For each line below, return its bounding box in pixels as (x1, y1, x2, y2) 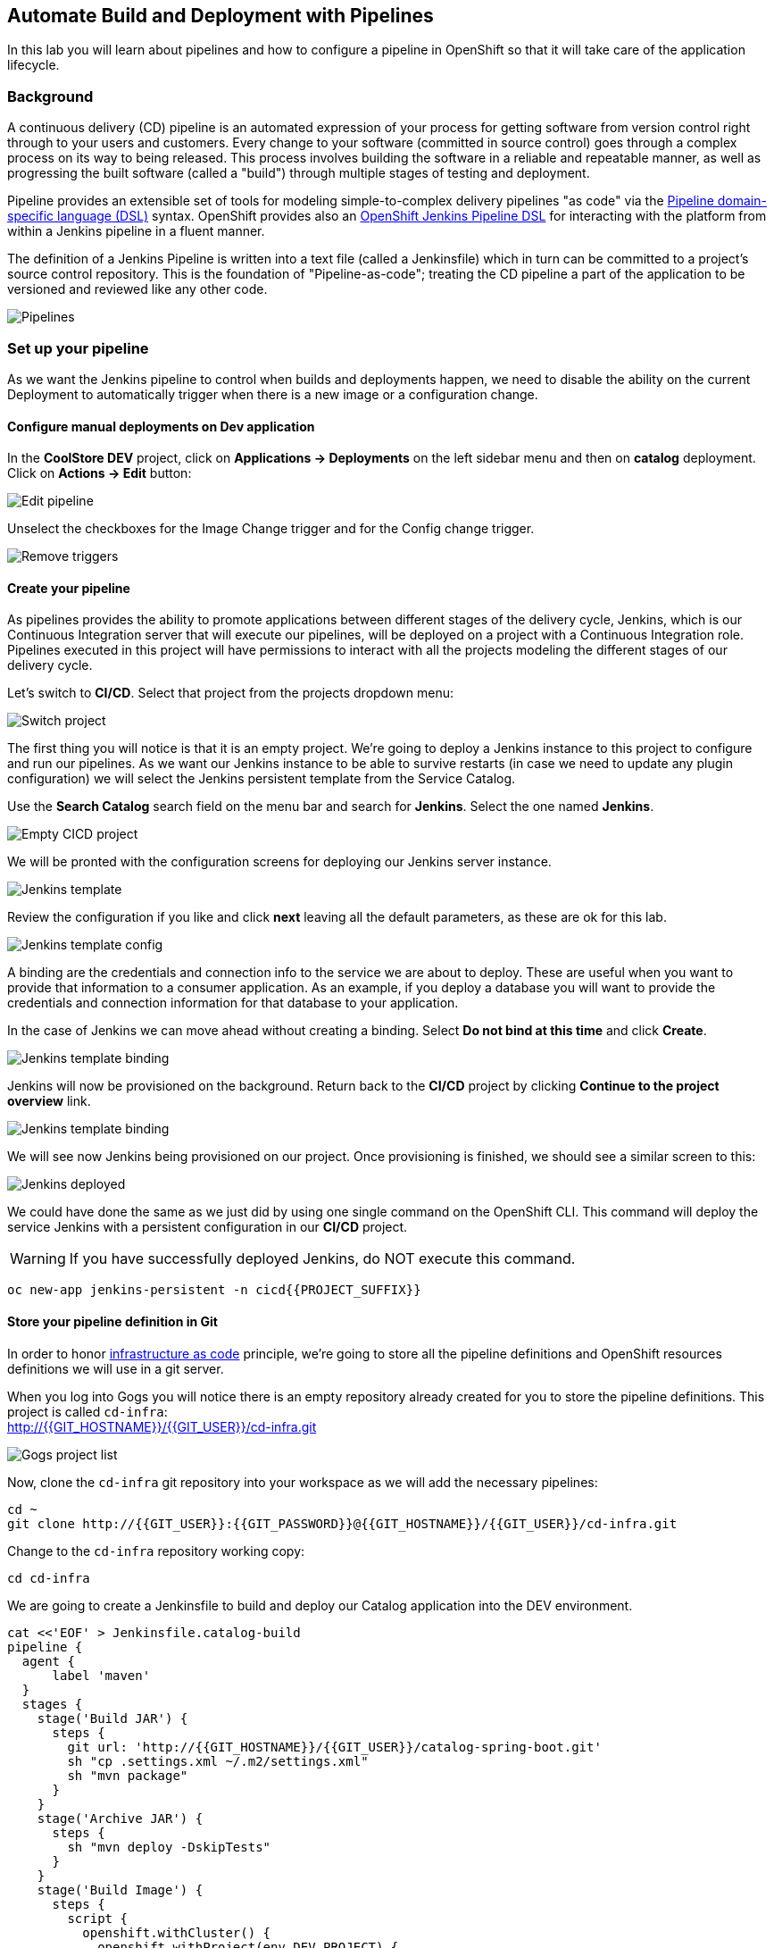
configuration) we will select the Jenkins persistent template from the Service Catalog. (7, 771, 516, 787)
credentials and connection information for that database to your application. (7, 995, 459, 1011)
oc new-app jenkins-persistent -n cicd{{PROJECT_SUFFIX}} (7, 1283, 421, 1298)
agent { (21, 1653, 75, 1668)
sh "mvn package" (67, 1768, 188, 1783)
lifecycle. (7, 57, 60, 73)
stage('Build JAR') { (37, 1710, 188, 1726)
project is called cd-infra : (7, 1403, 168, 1419)
